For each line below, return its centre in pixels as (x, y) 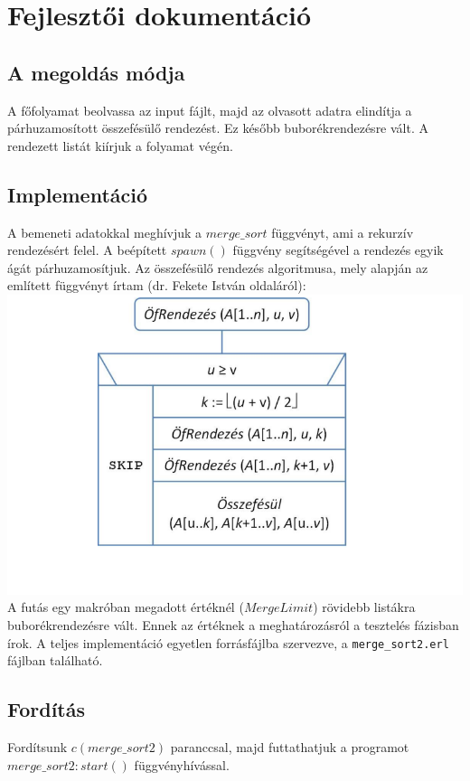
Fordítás (46, 709)
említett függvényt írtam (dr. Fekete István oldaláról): (157, 285)
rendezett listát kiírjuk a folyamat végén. (120, 145)
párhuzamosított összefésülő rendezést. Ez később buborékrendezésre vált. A (218, 128)
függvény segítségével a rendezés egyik (338, 250)
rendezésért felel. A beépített (87, 250)
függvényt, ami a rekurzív (343, 232)
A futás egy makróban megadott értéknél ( (126, 607)
